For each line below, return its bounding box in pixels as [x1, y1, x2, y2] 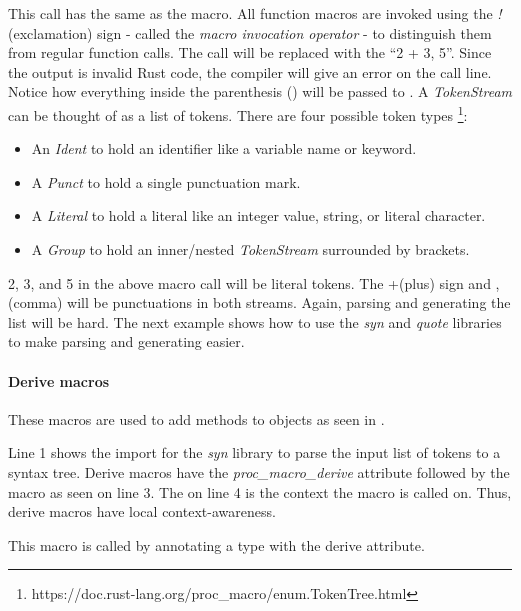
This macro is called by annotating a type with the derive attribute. [8, 534, 425, 555]
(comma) [8, 292, 63, 313]
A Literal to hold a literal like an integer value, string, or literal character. [31, 205, 486, 226]
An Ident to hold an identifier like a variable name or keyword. [31, 138, 417, 159]
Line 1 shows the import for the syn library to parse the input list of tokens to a [8, 442, 501, 463]
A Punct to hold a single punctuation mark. [31, 171, 301, 192]
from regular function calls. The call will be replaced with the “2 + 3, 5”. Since [8, 42, 492, 63]
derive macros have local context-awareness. [8, 501, 276, 522]
